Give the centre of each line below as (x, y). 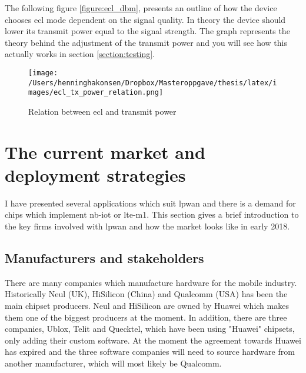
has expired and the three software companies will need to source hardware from (150, 352)
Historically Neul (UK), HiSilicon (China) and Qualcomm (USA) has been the (146, 294)
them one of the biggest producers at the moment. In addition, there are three (146, 317)
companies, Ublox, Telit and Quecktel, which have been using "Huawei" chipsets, (150, 329)
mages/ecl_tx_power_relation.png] (96, 93)
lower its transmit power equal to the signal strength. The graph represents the (147, 31)
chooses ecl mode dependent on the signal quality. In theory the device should (145, 19)
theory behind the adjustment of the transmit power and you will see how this (146, 42)
